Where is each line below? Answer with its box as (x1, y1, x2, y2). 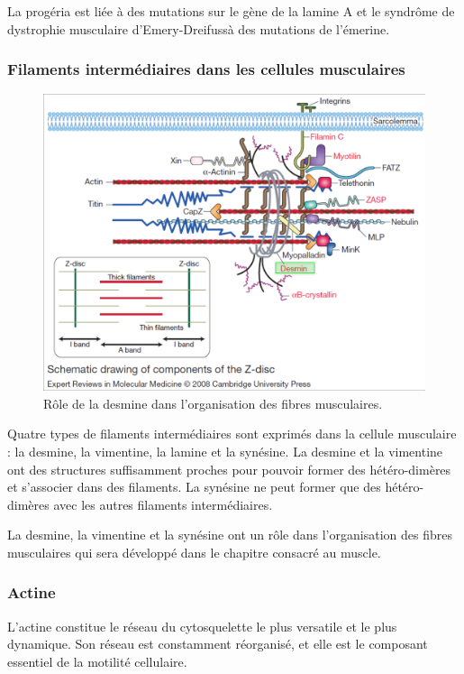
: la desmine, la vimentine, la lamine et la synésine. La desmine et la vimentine (7, 441, 443, 460)
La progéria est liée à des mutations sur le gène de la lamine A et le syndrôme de (7, 2, 455, 20)
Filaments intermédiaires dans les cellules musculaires (7, 58, 405, 80)
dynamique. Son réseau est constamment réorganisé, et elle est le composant (7, 634, 428, 653)
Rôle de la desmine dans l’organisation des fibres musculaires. (43, 393, 383, 412)
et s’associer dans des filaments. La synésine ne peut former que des (7, 477, 381, 496)
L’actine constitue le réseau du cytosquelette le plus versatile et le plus (7, 616, 397, 635)
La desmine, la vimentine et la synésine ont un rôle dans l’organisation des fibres (7, 525, 452, 544)
